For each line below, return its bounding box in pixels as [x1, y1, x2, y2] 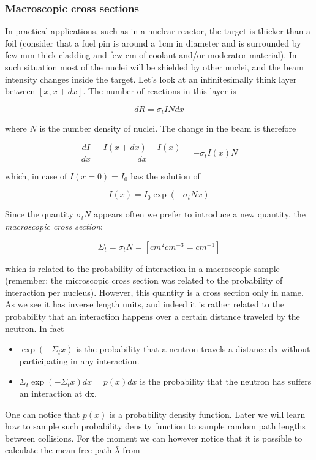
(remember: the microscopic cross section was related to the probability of [5, 274, 283, 287]
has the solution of [130, 169, 200, 182]
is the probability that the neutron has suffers [140, 375, 312, 388]
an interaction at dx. [19, 387, 97, 400]
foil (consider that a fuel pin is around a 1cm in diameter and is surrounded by [5, 36, 301, 49]
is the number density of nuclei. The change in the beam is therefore [39, 122, 296, 135]
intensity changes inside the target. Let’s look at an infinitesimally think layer [5, 72, 297, 85]
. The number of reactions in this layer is [83, 85, 236, 97]
